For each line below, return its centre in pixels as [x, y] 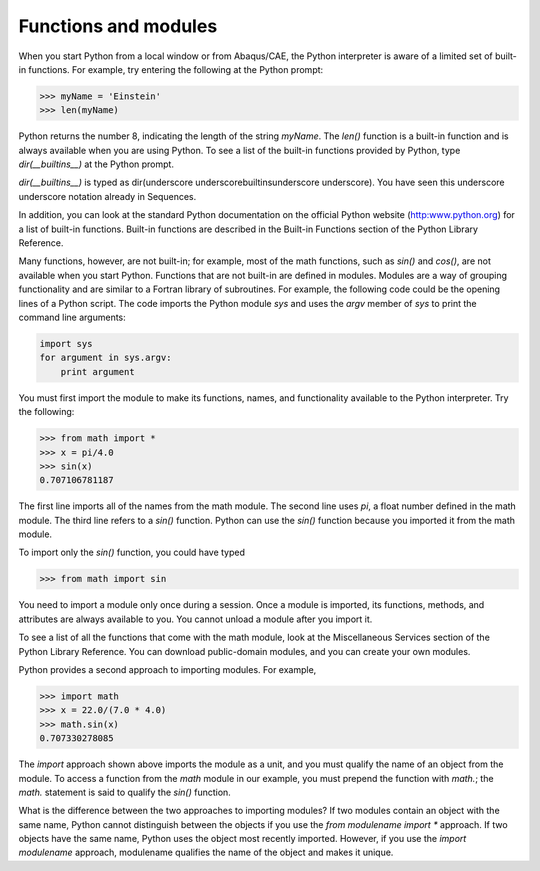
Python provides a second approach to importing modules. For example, [167, 669]
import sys [66, 343]
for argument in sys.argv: [105, 358]
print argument [97, 371]
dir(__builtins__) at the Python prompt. [96, 164]
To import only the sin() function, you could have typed [131, 552]
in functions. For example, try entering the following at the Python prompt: [171, 69]
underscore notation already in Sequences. [107, 196]
